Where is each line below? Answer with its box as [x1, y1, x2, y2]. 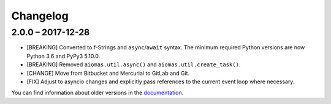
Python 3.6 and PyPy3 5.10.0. [26, 52, 101, 60]
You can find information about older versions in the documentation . [11, 89, 184, 97]
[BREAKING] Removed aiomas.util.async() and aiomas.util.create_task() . [26, 61, 241, 68]
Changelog [11, 9, 69, 23]
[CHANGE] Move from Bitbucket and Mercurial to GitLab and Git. [26, 69, 190, 77]
